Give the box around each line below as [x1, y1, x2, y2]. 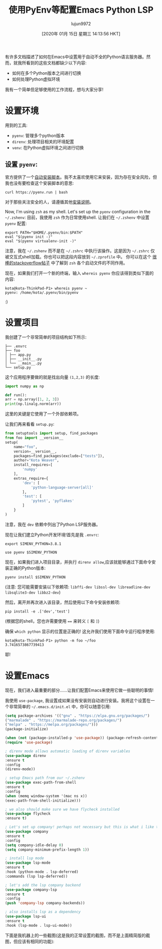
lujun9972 [71, 20, 91, 27]
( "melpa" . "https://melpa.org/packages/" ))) [5, 722, 98, 727]
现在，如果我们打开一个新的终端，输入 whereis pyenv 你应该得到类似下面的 [5, 270, 154, 276]
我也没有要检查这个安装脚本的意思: [5, 180, 74, 186]
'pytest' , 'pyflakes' [30, 499, 75, 503]
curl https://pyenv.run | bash [5, 190, 68, 194]
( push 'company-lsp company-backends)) [5, 901, 85, 906]
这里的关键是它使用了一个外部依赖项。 [5, 411, 81, 417]
